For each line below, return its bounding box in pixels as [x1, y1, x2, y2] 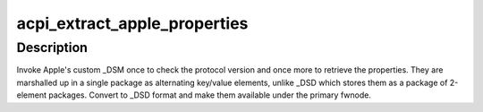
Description [16, 39, 89, 56]
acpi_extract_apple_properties [16, 13, 249, 33]
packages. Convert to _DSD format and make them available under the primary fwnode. [47, 90, 371, 100]
